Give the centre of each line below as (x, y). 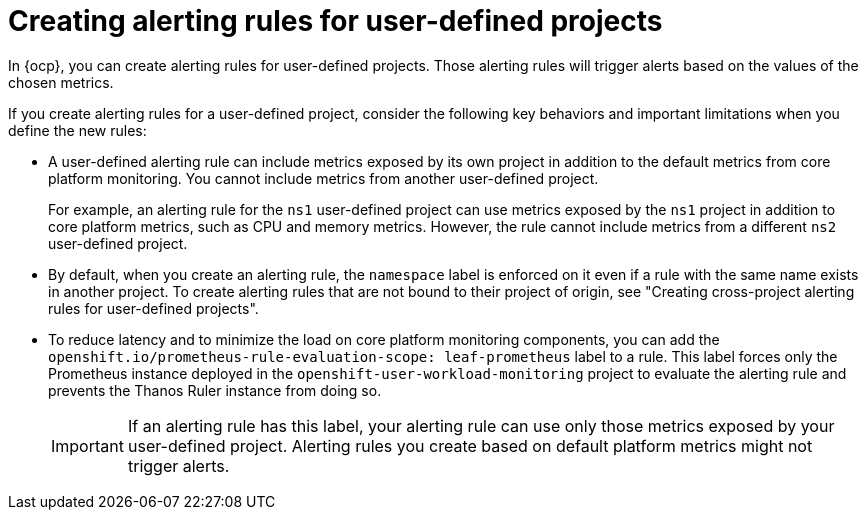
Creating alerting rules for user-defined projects (335, 21)
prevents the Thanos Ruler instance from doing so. (215, 390)
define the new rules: (77, 130)
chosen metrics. (61, 82)
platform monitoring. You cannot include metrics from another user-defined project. (323, 178)
